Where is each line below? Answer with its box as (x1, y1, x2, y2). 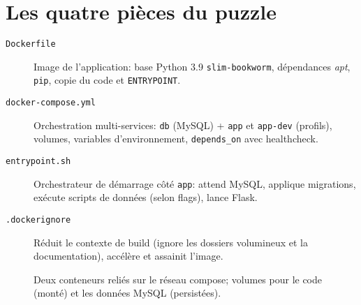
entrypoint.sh (6, 156, 71, 167)
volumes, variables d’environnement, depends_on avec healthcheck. (34, 131, 318, 146)
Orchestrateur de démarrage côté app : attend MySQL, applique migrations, (34, 176, 356, 191)
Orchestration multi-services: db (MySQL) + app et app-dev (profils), (34, 117, 332, 132)
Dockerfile (6, 39, 56, 50)
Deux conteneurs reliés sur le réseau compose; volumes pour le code (34, 271, 323, 286)
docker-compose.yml (6, 98, 96, 108)
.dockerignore (6, 214, 71, 225)
